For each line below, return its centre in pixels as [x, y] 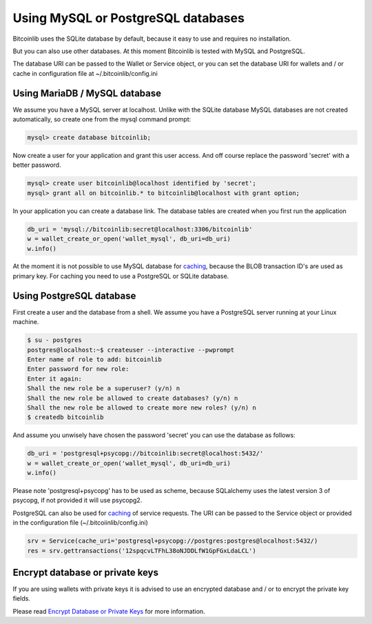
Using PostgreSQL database [74, 295]
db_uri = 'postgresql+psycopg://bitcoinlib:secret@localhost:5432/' [145, 454]
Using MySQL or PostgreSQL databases [128, 18]
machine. [26, 322]
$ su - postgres [55, 340]
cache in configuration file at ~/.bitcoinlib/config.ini [85, 73]
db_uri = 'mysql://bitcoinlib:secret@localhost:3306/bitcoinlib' [140, 229]
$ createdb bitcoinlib [65, 417]
